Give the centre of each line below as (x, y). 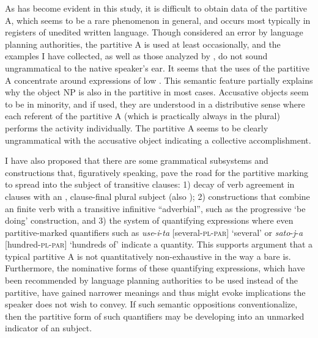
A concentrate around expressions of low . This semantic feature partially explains (159, 80)
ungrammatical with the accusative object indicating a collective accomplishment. (158, 140)
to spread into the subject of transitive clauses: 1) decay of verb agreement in (150, 184)
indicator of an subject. (49, 328)
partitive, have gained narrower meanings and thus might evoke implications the (155, 292)
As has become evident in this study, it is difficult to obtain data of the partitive (156, 8)
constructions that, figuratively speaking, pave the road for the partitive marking (157, 172)
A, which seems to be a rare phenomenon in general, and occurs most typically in (158, 20)
